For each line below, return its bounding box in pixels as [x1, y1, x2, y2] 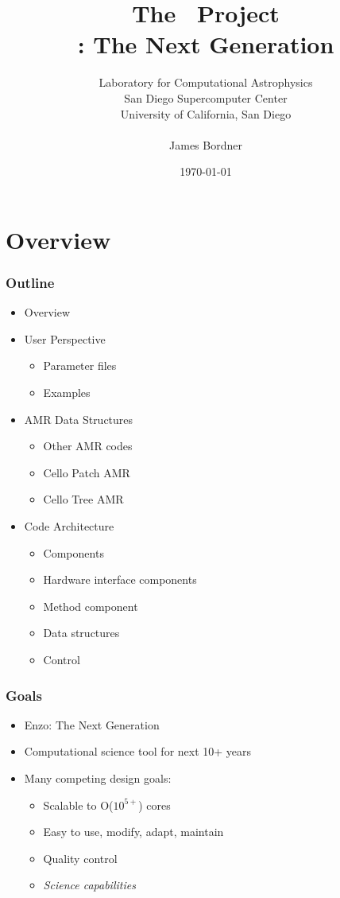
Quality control [43, 849, 118, 866]
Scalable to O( [43, 796, 114, 813]
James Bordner [169, 136, 242, 153]
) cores [138, 796, 171, 813]
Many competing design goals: [24, 770, 172, 786]
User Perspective [24, 330, 106, 347]
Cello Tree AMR [43, 491, 124, 507]
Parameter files [43, 357, 117, 374]
